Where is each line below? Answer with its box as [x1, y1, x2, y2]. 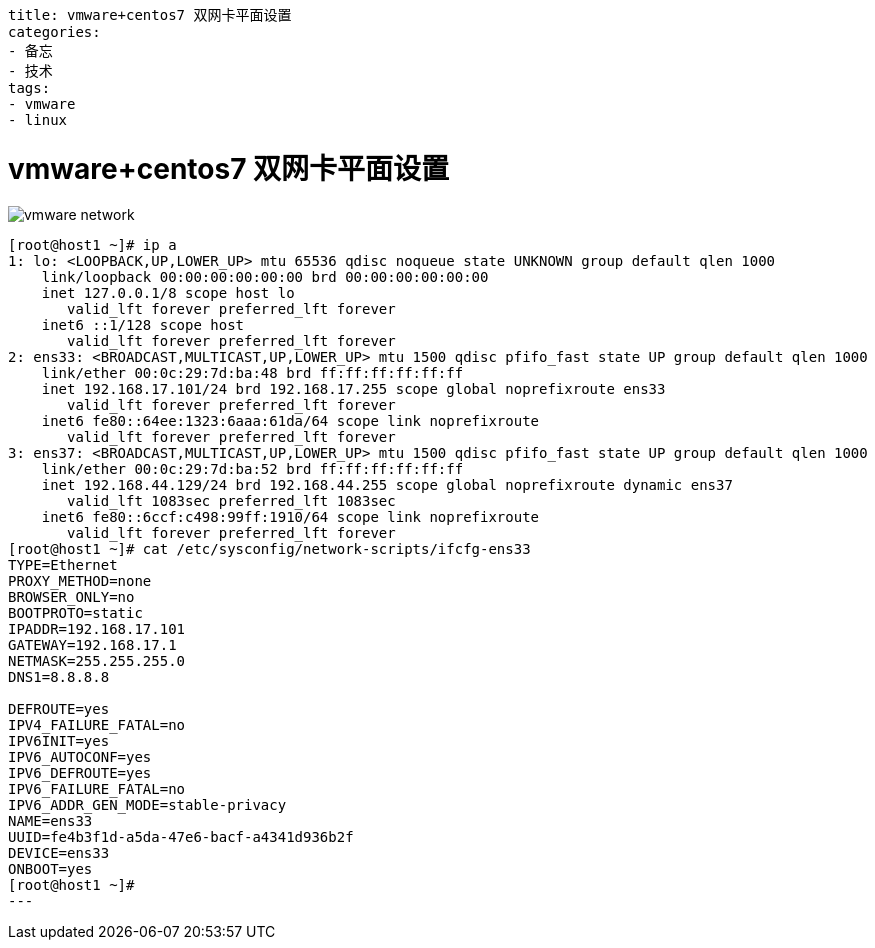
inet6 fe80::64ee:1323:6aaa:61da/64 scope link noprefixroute [41, 412, 540, 429]
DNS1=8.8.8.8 [8, 668, 110, 685]
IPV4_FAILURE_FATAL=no [8, 716, 186, 733]
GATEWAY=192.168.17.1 [8, 636, 177, 653]
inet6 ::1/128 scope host [41, 316, 245, 333]
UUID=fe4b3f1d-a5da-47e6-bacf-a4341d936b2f [8, 828, 354, 845]
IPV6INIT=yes [8, 732, 110, 749]
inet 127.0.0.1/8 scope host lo [41, 284, 295, 301]
